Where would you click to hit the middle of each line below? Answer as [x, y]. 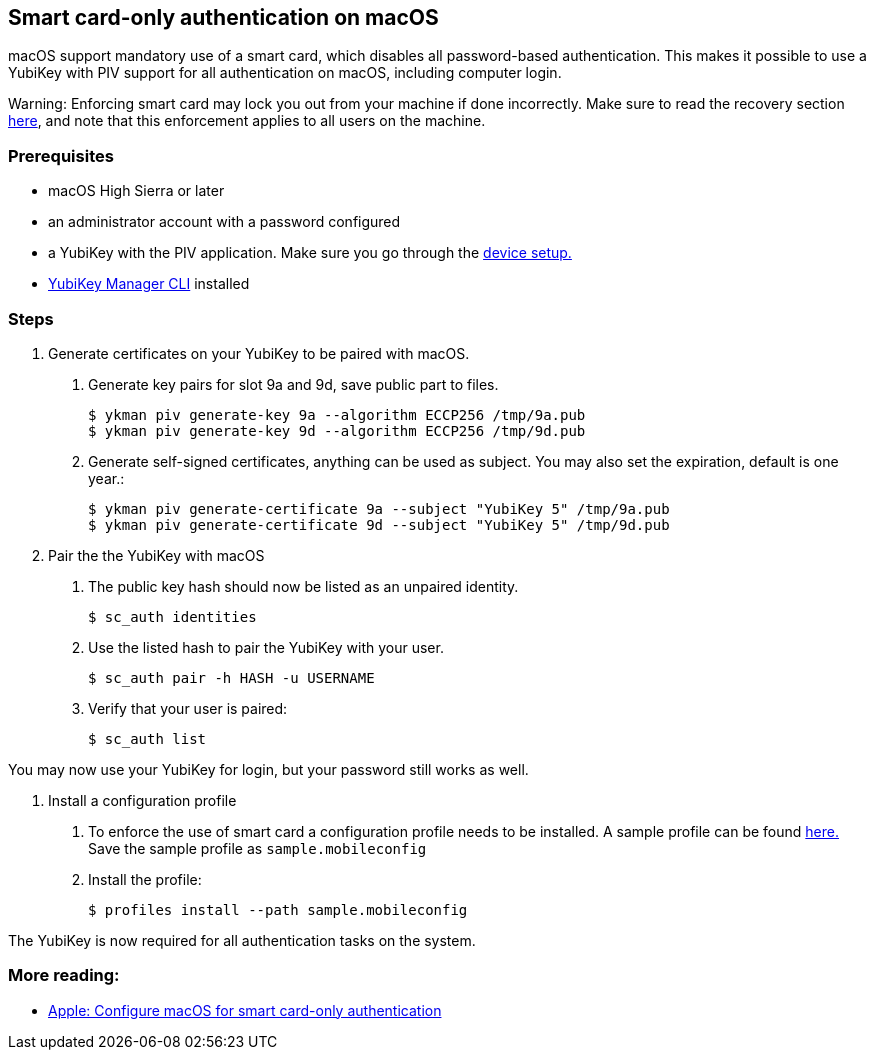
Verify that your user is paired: [188, 708]
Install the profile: [145, 879]
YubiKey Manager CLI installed [149, 284]
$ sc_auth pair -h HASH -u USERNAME [231, 677]
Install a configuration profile [142, 800]
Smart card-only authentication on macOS [223, 17]
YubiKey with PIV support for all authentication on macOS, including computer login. [285, 73]
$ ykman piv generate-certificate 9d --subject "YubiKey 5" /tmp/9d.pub [379, 524]
